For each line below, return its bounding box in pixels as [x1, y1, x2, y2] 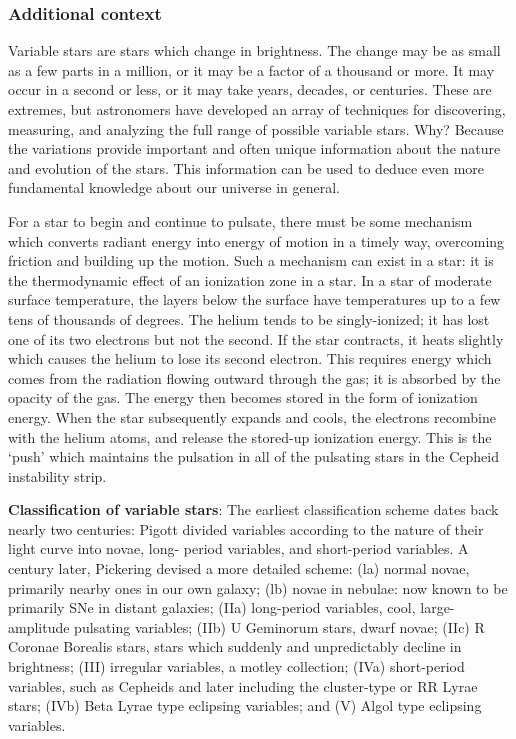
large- [420, 597, 455, 618]
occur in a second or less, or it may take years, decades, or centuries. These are [8, 79, 492, 100]
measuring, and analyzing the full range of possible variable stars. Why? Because [8, 118, 504, 139]
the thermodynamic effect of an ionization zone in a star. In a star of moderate [8, 269, 492, 290]
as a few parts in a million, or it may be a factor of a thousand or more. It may [8, 59, 495, 80]
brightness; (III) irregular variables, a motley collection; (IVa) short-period [8, 656, 465, 677]
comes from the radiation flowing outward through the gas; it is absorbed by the [8, 367, 501, 388]
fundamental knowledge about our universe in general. [8, 177, 340, 198]
